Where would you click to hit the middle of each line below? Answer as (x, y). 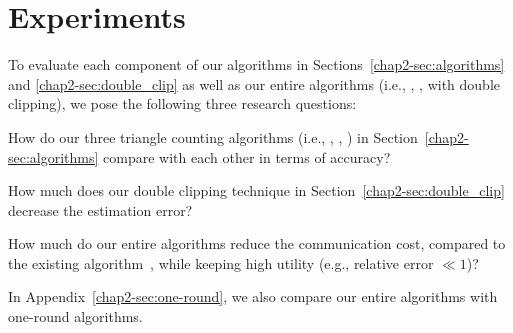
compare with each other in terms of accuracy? (247, 156)
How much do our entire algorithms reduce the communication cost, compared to (257, 243)
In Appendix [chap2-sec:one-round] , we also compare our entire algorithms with (253, 296)
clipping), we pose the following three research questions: (182, 103)
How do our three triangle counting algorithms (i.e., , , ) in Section (213, 136)
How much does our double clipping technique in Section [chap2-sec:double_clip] (256, 190)
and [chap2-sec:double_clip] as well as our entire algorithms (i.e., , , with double (254, 83)
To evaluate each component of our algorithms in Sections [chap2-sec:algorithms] (256, 64)
